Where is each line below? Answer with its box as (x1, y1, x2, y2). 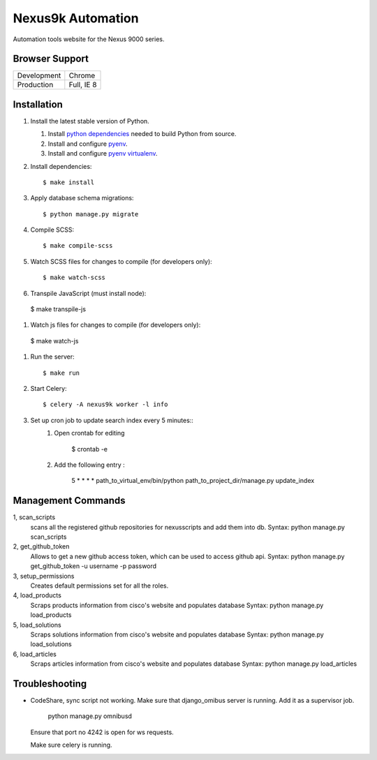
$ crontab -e (71, 445, 108, 453)
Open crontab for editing (54, 429, 125, 438)
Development (17, 70, 61, 80)
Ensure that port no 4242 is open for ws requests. (30, 728, 174, 736)
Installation (13, 98, 63, 110)
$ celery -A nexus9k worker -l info (43, 401, 168, 408)
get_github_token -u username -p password (30, 562, 157, 570)
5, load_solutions (13, 620, 62, 629)
